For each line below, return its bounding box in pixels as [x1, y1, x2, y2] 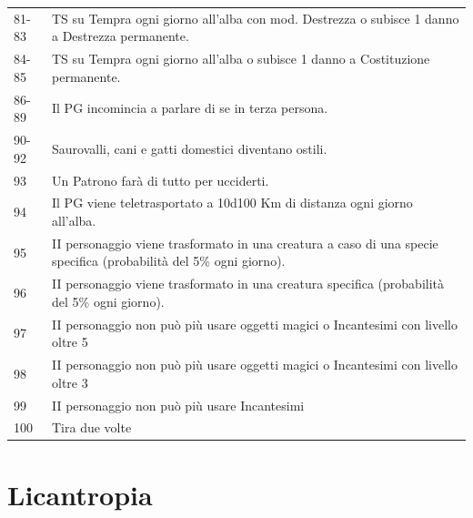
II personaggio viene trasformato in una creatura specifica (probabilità [52, 274, 445, 293]
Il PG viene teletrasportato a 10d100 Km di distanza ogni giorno [52, 193, 413, 212]
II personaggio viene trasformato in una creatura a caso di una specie [52, 233, 438, 252]
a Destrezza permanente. [52, 26, 189, 46]
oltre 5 [52, 332, 88, 351]
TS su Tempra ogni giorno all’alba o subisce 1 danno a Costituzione [52, 49, 430, 68]
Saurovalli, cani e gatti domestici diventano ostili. [52, 138, 327, 157]
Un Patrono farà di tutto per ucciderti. [52, 170, 269, 189]
